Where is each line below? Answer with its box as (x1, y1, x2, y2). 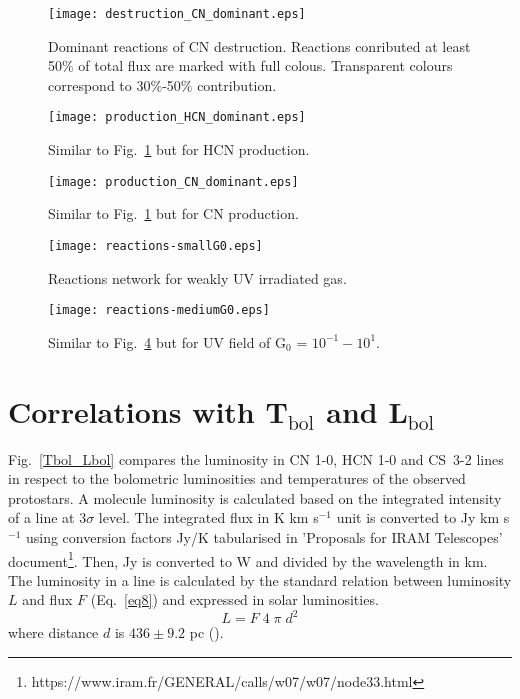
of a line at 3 (8, 507, 87, 528)
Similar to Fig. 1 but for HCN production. (48, 139, 310, 160)
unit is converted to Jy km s (336, 507, 510, 528)
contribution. (197, 74, 277, 95)
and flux (22, 589, 73, 610)
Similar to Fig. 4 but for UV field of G (48, 331, 287, 352)
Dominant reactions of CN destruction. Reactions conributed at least (48, 35, 471, 56)
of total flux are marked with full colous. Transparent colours (78, 55, 453, 76)
